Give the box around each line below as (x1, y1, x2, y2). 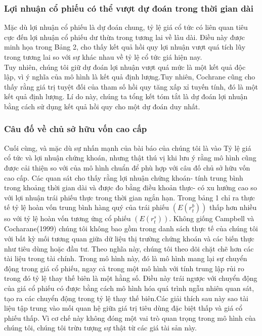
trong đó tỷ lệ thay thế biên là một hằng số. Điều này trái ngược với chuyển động (4, 273, 257, 283)
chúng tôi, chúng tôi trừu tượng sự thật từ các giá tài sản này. (4, 322, 197, 333)
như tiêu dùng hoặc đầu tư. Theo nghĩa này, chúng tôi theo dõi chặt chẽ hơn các (4, 243, 254, 254)
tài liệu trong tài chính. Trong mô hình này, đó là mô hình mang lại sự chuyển (4, 253, 247, 264)
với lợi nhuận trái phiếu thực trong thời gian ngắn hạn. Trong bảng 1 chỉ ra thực (4, 192, 255, 202)
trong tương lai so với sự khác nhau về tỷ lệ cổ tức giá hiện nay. (4, 52, 202, 62)
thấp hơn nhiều (209, 202, 257, 213)
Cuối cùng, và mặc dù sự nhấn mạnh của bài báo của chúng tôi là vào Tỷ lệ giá (4, 142, 251, 153)
